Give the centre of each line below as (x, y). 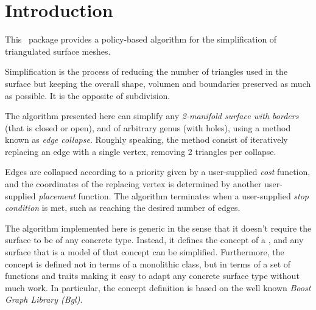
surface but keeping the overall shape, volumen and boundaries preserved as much (158, 83)
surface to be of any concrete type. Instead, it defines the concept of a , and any (154, 240)
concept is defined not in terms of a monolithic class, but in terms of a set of (148, 263)
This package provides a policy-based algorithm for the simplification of (141, 39)
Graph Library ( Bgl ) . (44, 299)
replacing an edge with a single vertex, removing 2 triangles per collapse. (141, 151)
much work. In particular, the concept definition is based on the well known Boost (158, 287)
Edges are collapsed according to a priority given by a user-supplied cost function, (158, 172)
